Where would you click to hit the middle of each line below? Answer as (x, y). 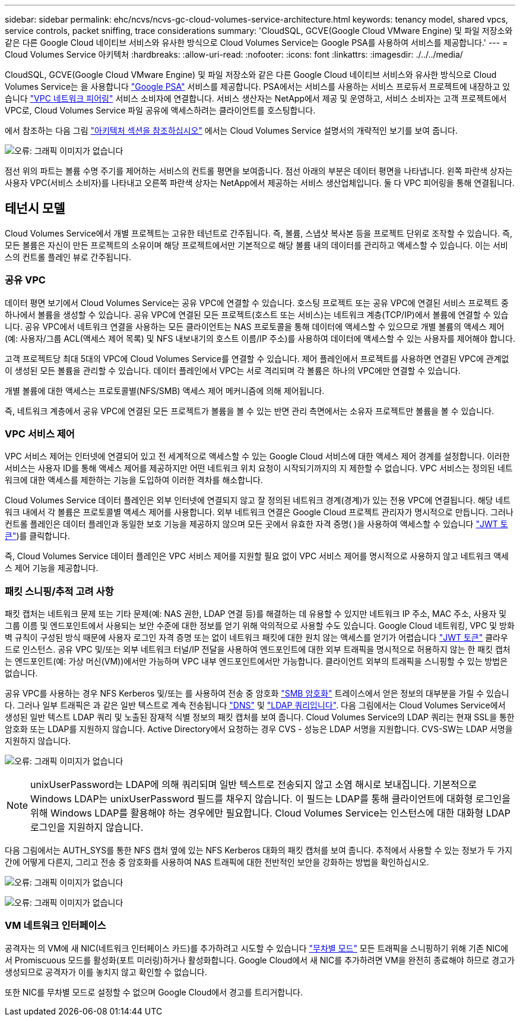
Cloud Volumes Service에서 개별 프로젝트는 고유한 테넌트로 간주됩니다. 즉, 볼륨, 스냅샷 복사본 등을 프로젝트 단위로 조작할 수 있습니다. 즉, (259, 233)
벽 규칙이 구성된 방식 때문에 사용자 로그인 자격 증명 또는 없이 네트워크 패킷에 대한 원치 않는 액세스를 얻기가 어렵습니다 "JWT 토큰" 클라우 (256, 638)
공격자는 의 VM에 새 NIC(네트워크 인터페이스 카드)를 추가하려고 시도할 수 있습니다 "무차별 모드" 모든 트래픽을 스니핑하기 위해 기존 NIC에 (257, 948)
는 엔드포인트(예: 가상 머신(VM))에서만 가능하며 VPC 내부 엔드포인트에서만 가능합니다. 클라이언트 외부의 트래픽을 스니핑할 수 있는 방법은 (256, 661)
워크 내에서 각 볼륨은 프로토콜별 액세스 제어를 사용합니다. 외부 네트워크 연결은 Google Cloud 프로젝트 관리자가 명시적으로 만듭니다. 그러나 (259, 512)
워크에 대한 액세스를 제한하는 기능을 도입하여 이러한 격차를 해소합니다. (134, 480)
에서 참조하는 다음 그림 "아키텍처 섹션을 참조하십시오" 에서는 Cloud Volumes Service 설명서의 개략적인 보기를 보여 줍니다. (231, 130)
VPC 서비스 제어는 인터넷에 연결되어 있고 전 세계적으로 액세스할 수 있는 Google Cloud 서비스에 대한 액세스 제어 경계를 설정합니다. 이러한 (257, 456)
